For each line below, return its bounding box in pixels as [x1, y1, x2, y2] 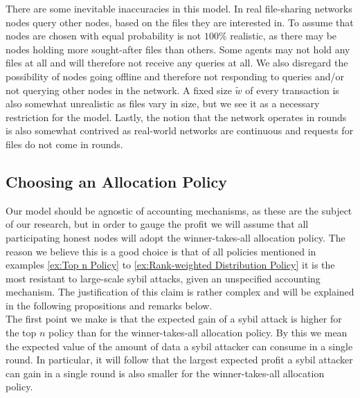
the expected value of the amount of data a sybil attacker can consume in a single [6, 338, 353, 353]
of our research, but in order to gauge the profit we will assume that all [6, 217, 309, 231]
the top [6, 325, 37, 340]
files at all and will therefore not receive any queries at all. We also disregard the [6, 55, 348, 70]
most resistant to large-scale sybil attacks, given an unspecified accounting [6, 271, 321, 285]
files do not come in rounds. [6, 136, 123, 151]
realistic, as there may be [230, 28, 337, 43]
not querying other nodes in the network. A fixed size [6, 82, 232, 97]
